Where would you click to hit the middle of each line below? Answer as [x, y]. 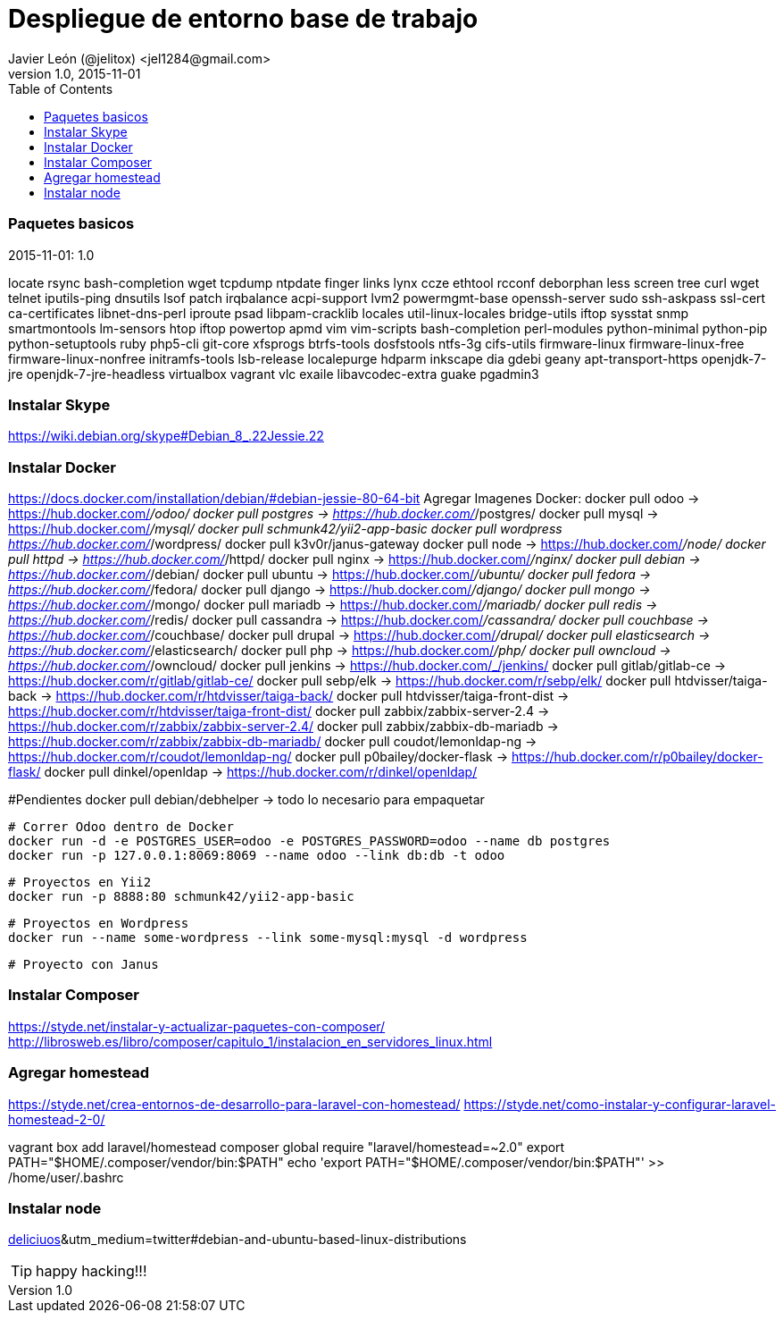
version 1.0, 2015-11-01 [75, 73]
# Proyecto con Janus [83, 964]
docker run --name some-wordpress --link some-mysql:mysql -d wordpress [268, 937]
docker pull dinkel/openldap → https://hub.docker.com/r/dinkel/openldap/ [261, 772]
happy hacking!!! [92, 1271]
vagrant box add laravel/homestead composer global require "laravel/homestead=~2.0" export [287, 1147]
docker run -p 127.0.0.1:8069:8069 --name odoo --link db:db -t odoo [257, 855]
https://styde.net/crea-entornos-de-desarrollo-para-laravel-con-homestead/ [234, 1104]
